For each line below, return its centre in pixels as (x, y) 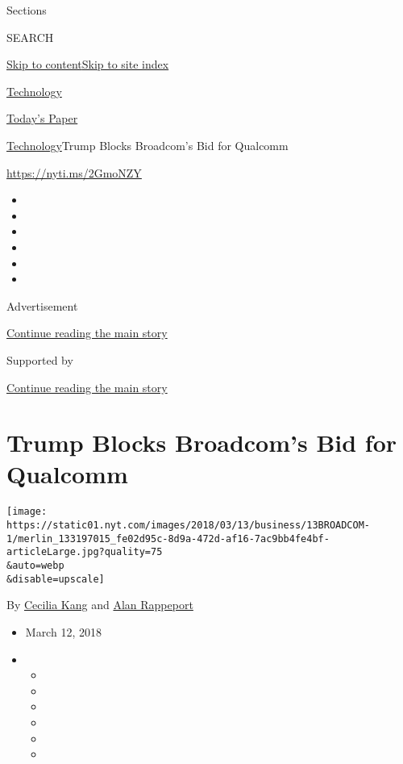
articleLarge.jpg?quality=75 (85, 552)
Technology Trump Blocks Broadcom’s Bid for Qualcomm (147, 145)
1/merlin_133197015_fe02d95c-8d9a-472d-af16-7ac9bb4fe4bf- (168, 539)
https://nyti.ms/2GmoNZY (74, 172)
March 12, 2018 (63, 631)
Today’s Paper (42, 118)
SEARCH (30, 37)
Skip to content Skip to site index (88, 64)
